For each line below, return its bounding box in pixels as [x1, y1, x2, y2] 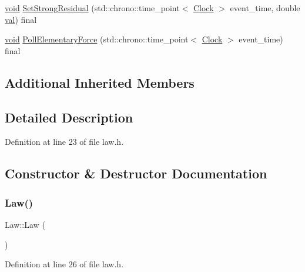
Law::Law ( [5, 218, 45, 230]
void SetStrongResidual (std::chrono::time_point [5, 2, 180, 14]
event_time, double [230, 2, 300, 14]
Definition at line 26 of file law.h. [5, 258, 124, 270]
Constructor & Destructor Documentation [5, 164, 267, 183]
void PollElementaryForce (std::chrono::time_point [5, 33, 189, 45]
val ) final [5, 13, 37, 25]
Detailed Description [5, 108, 133, 126]
